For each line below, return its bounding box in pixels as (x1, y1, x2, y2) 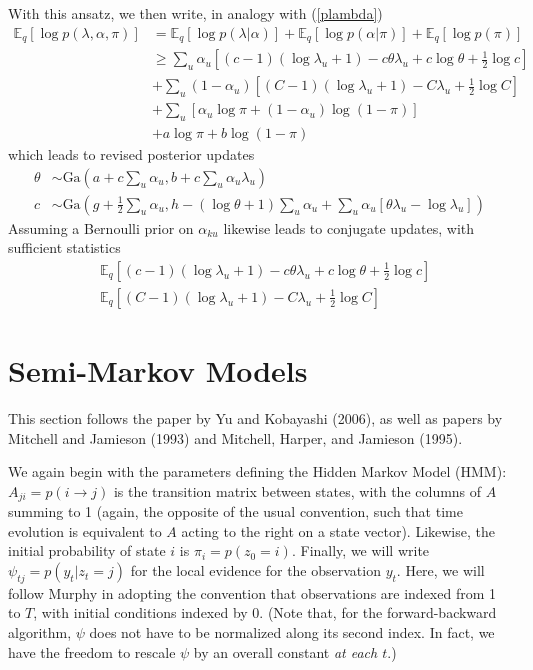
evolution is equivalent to (8, 520, 162, 541)
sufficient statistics (8, 237, 121, 258)
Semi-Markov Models (8, 350, 308, 391)
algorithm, (8, 622, 72, 643)
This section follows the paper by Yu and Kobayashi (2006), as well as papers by (8, 408, 503, 429)
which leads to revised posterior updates (8, 144, 255, 164)
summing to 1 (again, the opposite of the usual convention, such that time (8, 501, 463, 522)
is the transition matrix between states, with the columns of (113, 480, 482, 501)
